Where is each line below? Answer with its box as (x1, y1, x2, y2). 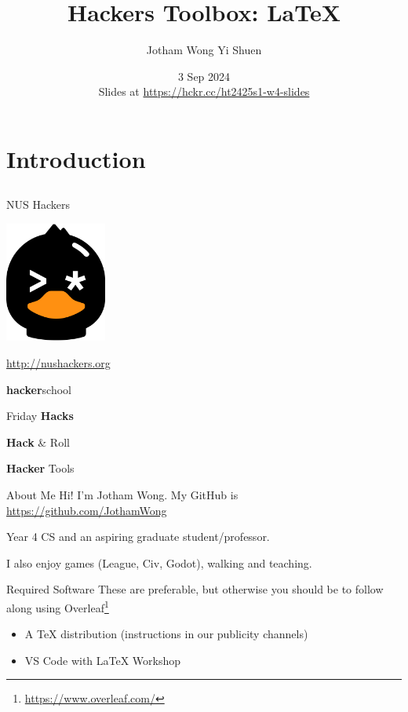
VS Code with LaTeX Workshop (24, 652, 181, 668)
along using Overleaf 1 (6, 597, 109, 615)
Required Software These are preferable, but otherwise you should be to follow (6, 581, 384, 597)
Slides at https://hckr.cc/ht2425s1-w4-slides (98, 83, 310, 100)
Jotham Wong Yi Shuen (146, 42, 262, 58)
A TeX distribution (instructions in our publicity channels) (24, 626, 308, 642)
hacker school (6, 381, 71, 397)
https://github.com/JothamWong (6, 502, 167, 518)
